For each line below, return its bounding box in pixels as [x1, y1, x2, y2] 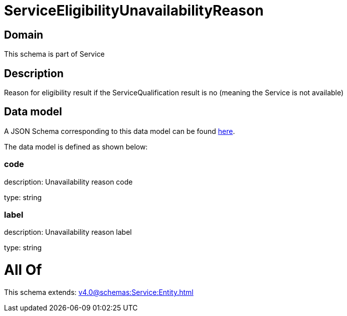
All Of [4, 261, 42, 279]
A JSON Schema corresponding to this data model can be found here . [4, 126, 235, 135]
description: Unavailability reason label [4, 228, 132, 237]
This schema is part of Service [4, 50, 105, 59]
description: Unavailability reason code [4, 177, 133, 186]
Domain [4, 28, 44, 41]
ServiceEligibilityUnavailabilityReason [4, 2, 264, 19]
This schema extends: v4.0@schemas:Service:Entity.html [4, 287, 194, 296]
